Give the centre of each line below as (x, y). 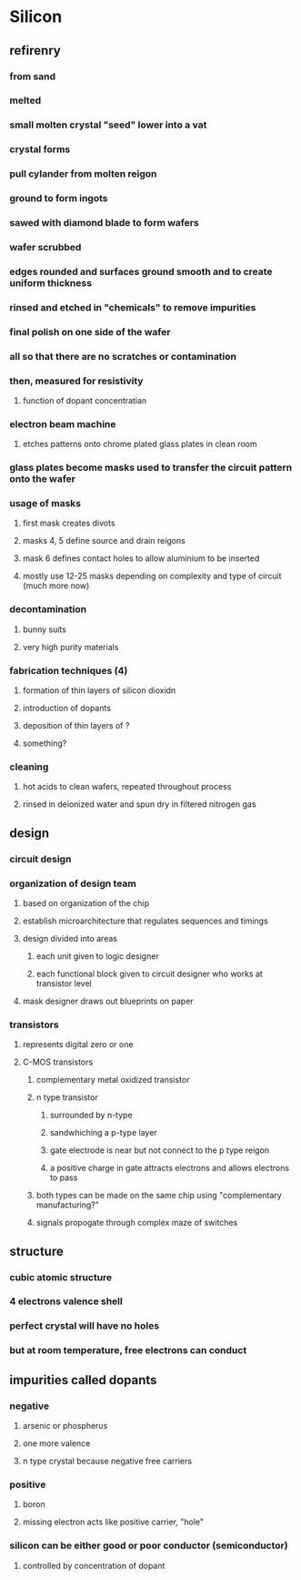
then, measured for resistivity (76, 381)
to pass (64, 1177)
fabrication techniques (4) (69, 670)
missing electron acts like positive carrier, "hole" (113, 1522)
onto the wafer (42, 479)
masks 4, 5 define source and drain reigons (104, 541)
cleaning (29, 767)
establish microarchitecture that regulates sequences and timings (145, 921)
